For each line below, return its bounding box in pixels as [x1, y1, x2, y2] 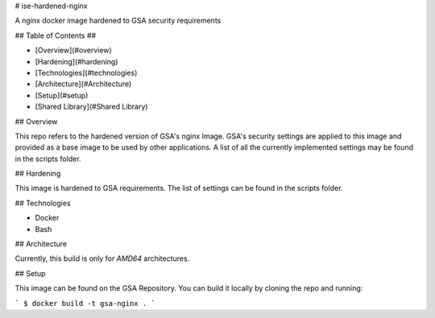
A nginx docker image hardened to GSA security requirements [14, 16, 222, 26]
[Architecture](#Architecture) [35, 79, 132, 89]
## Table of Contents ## [14, 31, 97, 40]
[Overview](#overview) [35, 45, 112, 56]
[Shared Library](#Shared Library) [35, 101, 148, 112]
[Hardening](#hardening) [35, 56, 118, 66]
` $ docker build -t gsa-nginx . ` [14, 299, 156, 308]
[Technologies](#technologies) [35, 68, 138, 77]
